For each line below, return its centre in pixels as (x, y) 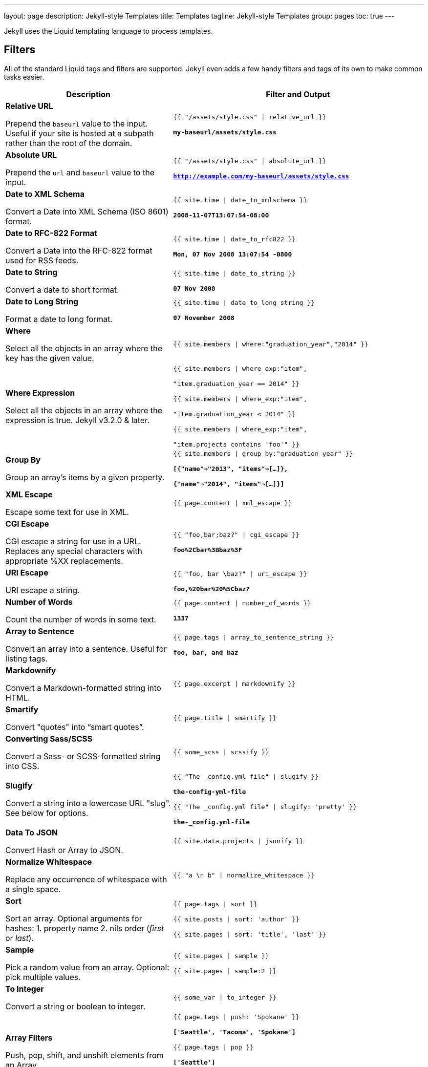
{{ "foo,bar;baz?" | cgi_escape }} (236, 534)
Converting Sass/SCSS (49, 738)
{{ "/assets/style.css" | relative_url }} (250, 117)
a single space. (33, 889)
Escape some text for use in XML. (67, 512)
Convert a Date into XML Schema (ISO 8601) (87, 211)
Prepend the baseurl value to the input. (77, 123)
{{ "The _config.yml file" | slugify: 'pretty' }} (265, 807)
